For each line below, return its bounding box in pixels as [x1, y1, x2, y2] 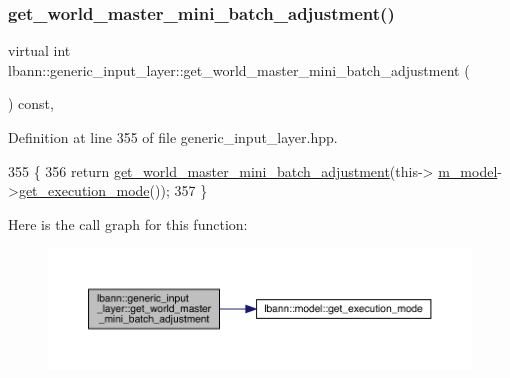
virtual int [8, 40, 71, 61]
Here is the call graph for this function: [8, 213, 248, 234]
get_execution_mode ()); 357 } [18, 180, 208, 201]
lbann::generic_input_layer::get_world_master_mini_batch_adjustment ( [8, 59, 470, 80]
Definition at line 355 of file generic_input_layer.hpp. [8, 127, 338, 147]
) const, [8, 93, 54, 114]
